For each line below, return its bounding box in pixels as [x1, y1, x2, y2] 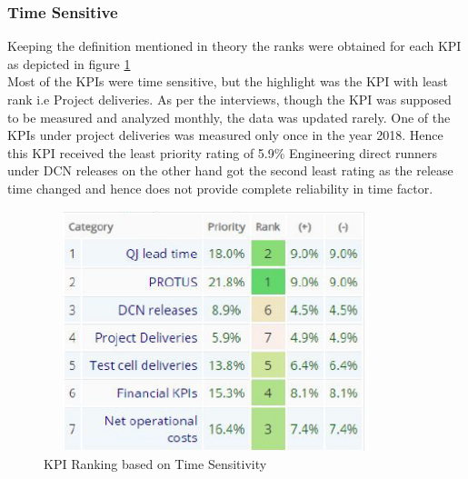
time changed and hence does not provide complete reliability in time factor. [7, 178, 433, 197]
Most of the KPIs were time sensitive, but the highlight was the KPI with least [7, 72, 449, 91]
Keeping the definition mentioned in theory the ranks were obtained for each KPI [7, 36, 462, 55]
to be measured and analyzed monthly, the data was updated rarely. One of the [7, 107, 451, 126]
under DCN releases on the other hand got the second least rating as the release [7, 161, 453, 180]
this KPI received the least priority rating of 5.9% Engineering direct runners [7, 143, 438, 162]
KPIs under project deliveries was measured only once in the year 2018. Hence [7, 125, 443, 145]
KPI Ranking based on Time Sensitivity [44, 454, 267, 473]
